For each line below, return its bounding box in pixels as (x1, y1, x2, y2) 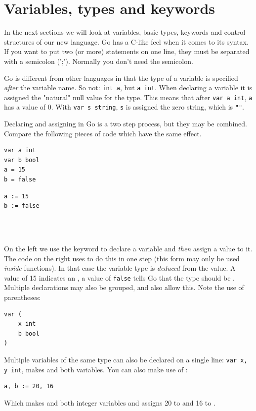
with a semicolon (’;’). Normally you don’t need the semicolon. (4, 56, 193, 66)
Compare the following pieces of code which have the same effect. (4, 128, 202, 138)
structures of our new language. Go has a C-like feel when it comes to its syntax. (4, 36, 249, 47)
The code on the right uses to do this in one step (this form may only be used (4, 253, 240, 263)
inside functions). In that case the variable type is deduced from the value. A (4, 263, 236, 273)
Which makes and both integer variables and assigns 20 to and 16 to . (4, 397, 215, 408)
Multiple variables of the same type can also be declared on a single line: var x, (4, 354, 248, 364)
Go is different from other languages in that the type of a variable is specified (4, 72, 238, 83)
